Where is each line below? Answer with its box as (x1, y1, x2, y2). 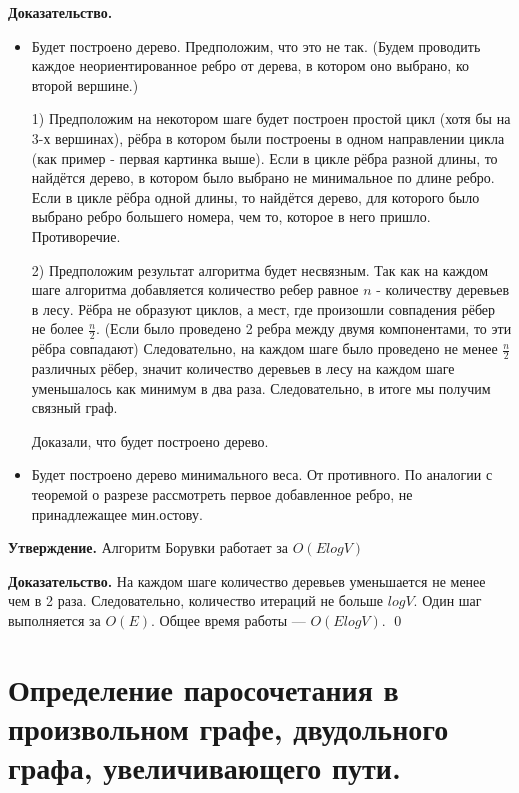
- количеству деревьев (376, 279, 510, 300)
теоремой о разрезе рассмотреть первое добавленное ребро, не (31, 483, 413, 504)
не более (31, 318, 84, 339)
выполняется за (8, 609, 101, 630)
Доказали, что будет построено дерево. (31, 430, 269, 451)
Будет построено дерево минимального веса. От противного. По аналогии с (31, 464, 493, 485)
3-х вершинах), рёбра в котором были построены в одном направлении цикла (31, 127, 505, 148)
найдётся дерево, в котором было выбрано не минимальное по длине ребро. (31, 167, 495, 188)
